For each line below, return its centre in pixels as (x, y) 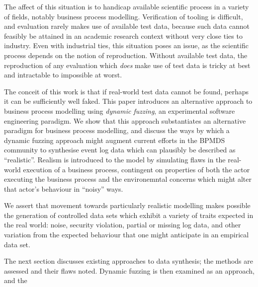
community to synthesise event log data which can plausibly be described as (120, 150)
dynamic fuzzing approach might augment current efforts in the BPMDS (115, 140)
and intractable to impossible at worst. (63, 75)
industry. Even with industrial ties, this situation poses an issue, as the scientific (126, 45)
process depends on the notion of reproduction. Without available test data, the (126, 55)
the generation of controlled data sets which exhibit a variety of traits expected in (129, 215)
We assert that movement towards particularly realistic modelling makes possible (127, 205)
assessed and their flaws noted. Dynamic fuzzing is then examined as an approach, (129, 270)
